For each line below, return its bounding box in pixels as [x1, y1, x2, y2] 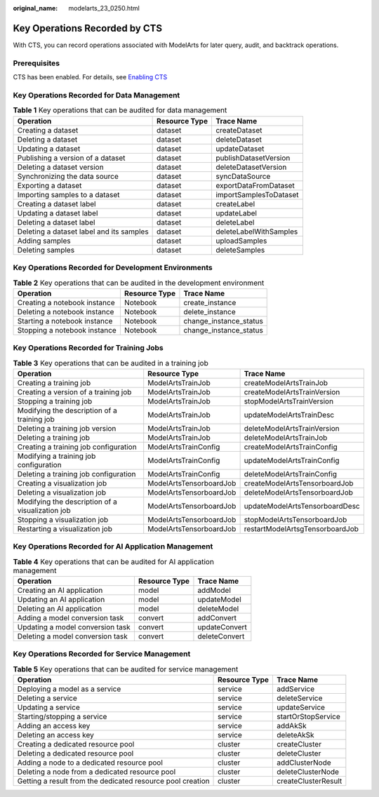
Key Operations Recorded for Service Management [13, 649, 191, 659]
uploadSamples [215, 236, 267, 246]
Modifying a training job [17, 451, 96, 461]
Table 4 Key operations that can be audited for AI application [13, 556, 214, 566]
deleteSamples [215, 245, 265, 255]
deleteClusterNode [277, 767, 340, 777]
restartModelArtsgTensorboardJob [244, 523, 359, 533]
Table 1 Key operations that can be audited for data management [13, 105, 227, 115]
